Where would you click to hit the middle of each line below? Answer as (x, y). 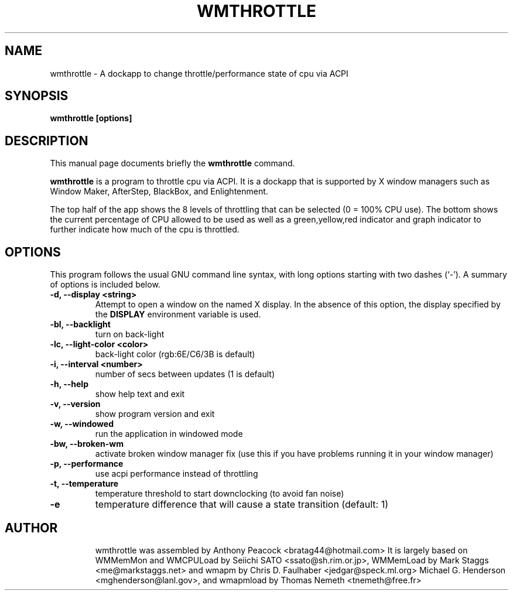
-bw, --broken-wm (87, 444)
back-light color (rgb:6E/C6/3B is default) (175, 354)
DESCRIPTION (47, 141)
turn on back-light (130, 334)
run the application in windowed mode (169, 434)
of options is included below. (105, 285)
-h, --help (69, 384)
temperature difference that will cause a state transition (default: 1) (242, 505)
